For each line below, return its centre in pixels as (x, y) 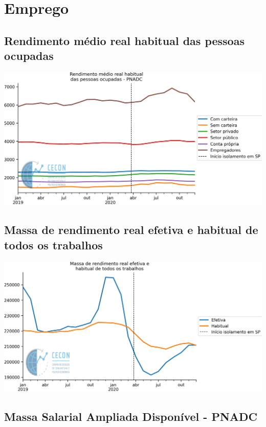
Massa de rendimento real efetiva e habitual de (131, 230)
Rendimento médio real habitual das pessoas (124, 40)
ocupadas (29, 56)
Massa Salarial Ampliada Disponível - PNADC (131, 416)
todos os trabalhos (53, 244)
